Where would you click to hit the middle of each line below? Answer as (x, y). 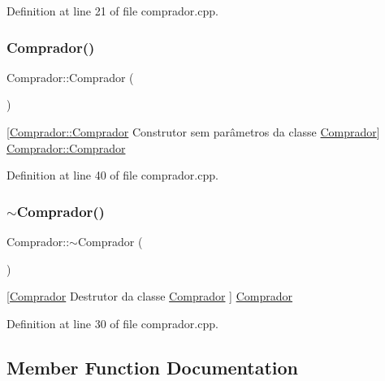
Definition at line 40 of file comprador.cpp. (112, 175)
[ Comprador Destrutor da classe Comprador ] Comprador (149, 296)
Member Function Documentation (153, 367)
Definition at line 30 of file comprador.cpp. (112, 323)
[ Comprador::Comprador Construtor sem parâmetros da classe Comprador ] (193, 132)
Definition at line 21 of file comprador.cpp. (112, 11)
